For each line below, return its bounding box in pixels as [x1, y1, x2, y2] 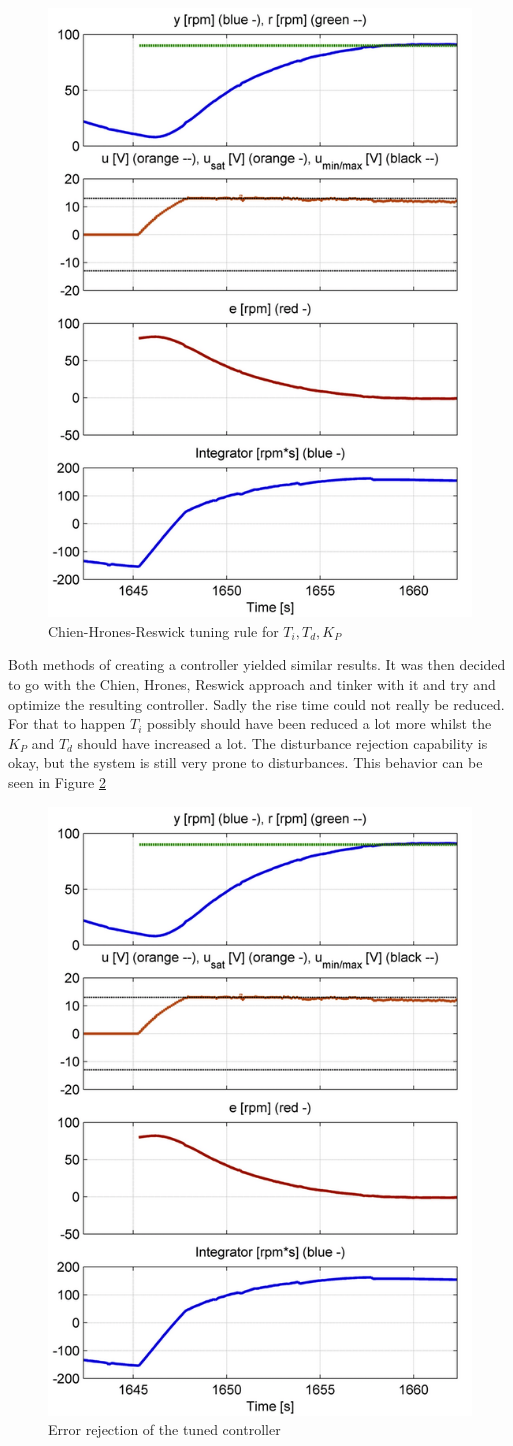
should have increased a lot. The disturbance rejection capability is [77, 732, 488, 753]
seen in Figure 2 [8, 771, 106, 792]
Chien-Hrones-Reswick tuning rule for [48, 620, 279, 641]
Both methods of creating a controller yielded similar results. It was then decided [8, 654, 506, 675]
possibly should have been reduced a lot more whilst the [147, 713, 492, 734]
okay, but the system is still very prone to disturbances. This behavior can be [8, 752, 483, 773]
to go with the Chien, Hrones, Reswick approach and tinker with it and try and [8, 673, 496, 694]
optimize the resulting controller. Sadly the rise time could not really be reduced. [8, 693, 505, 714]
